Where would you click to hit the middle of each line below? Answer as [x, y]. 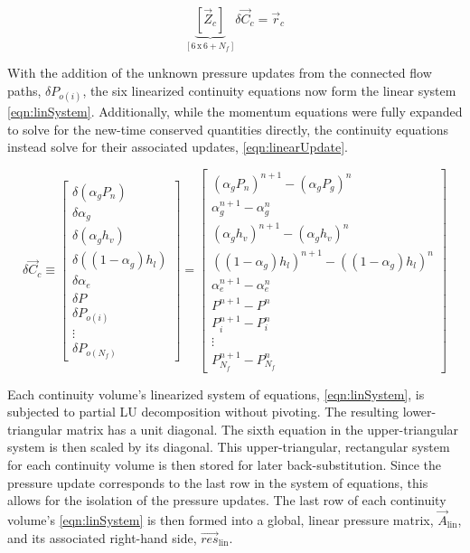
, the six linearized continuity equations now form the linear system [269, 91]
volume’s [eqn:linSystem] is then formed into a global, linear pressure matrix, [221, 520]
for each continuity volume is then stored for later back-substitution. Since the [224, 464]
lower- [419, 412]
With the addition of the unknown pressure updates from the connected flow [220, 73]
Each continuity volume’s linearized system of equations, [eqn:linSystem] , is [216, 394]
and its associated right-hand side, [102, 537]
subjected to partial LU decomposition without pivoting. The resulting [203, 412]
